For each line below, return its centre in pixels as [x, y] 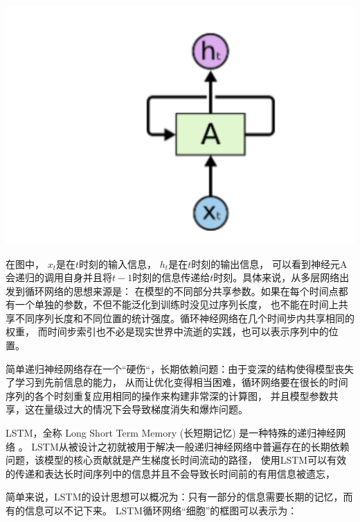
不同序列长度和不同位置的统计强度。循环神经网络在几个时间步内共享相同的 [184, 318]
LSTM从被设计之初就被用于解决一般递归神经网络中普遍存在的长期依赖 [190, 446]
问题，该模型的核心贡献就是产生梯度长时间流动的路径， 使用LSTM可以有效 [176, 460]
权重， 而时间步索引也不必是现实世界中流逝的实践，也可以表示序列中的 [167, 331]
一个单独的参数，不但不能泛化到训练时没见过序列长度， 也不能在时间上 [177, 304]
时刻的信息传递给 [171, 277]
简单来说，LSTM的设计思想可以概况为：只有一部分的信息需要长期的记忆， [174, 497]
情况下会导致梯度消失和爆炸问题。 [170, 409]
